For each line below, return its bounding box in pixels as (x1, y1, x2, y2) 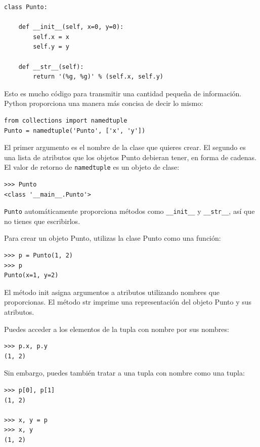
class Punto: (4, 4, 48, 11)
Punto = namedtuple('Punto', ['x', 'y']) (4, 127, 146, 134)
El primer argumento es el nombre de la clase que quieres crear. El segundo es (4, 142, 246, 153)
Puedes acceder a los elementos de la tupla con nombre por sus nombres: (4, 323, 229, 334)
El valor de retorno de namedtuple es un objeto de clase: (4, 162, 180, 172)
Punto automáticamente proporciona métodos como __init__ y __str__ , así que (4, 206, 255, 216)
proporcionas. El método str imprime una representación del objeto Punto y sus (4, 296, 252, 307)
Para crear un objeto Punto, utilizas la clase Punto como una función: (4, 233, 221, 243)
